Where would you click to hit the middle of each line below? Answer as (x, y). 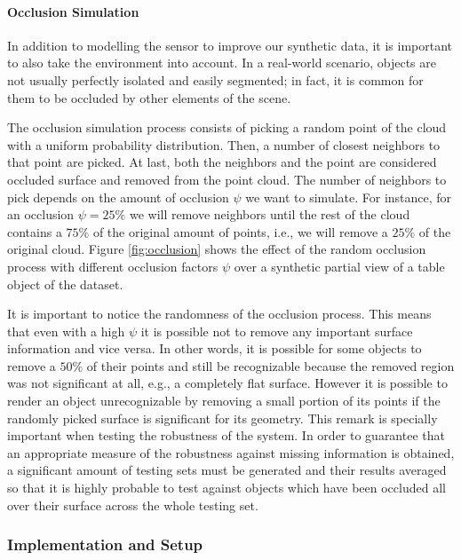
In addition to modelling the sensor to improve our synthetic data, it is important (230, 45)
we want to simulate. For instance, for (349, 197)
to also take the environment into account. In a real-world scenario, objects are (222, 63)
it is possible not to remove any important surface (277, 331)
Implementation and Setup (105, 544)
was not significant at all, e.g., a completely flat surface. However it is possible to (227, 383)
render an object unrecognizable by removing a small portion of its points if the (224, 401)
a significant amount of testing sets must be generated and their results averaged (227, 470)
